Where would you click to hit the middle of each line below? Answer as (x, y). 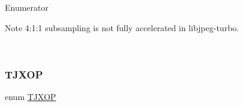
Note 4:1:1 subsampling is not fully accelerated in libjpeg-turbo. (122, 27)
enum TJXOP (31, 96)
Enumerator (27, 7)
